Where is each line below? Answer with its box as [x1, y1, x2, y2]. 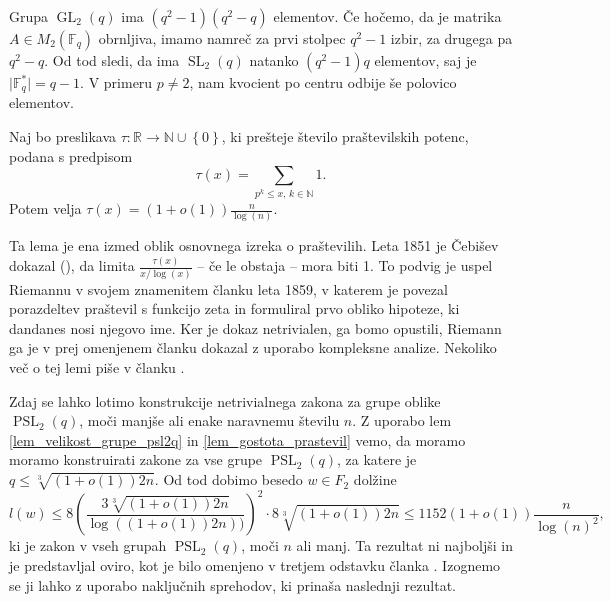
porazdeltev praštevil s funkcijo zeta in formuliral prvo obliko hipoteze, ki [9, 298, 460, 319]
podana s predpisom [9, 145, 133, 166]
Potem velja [9, 198, 82, 219]
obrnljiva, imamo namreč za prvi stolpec [98, 28, 346, 48]
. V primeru [80, 72, 153, 92]
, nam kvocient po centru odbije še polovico [189, 72, 457, 92]
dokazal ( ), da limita [9, 255, 135, 276]
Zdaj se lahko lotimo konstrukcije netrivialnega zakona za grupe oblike [9, 390, 441, 411]
